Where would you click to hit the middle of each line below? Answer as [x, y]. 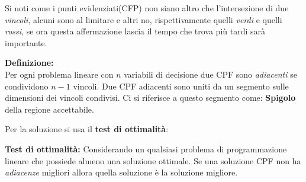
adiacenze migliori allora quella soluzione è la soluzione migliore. [121, 172]
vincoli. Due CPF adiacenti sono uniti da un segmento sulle [181, 86]
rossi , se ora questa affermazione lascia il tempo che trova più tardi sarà [135, 31]
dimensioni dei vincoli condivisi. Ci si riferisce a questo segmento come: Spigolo [150, 98]
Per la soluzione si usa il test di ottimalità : [87, 129]
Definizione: [29, 63]
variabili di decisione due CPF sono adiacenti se [210, 74]
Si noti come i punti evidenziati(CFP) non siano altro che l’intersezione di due [147, 8]
